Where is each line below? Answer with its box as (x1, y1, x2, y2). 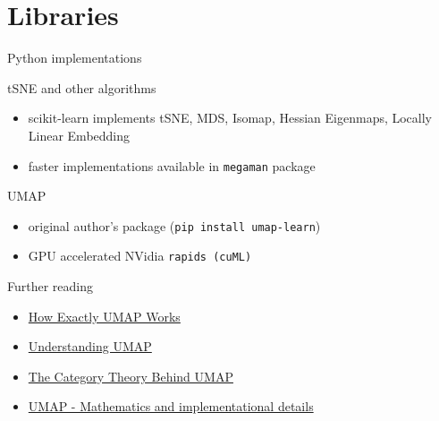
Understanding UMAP (28, 337, 152, 356)
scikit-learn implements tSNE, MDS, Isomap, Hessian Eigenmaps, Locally (28, 108, 433, 127)
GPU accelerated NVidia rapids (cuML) (28, 246, 252, 265)
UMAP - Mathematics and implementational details (28, 397, 314, 416)
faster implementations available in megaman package (28, 156, 316, 175)
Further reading (7, 277, 94, 296)
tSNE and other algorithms (7, 78, 156, 97)
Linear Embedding (28, 125, 131, 144)
